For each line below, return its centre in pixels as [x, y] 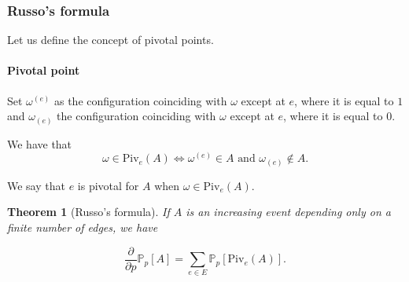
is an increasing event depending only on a [288, 212]
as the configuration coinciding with [140, 100]
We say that [36, 185]
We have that [40, 143]
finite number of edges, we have [83, 227]
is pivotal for [108, 185]
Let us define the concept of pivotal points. [111, 40]
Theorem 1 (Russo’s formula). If [88, 212]
